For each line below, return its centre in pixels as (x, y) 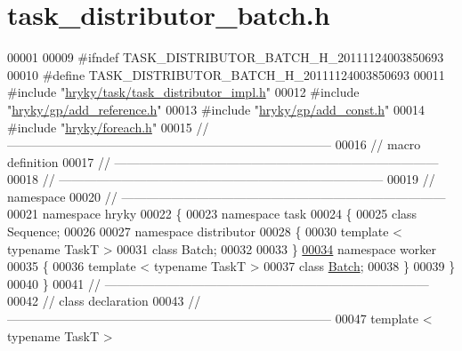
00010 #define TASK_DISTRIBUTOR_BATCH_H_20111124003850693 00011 (226, 74)
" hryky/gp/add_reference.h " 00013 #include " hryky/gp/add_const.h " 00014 (216, 109)
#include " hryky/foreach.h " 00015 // (108, 127)
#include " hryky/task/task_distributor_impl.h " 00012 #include (183, 92)
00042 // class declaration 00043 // (104, 301)
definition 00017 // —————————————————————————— (223, 161)
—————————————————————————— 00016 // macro (214, 144)
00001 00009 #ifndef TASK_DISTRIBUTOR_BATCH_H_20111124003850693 (226, 57)
